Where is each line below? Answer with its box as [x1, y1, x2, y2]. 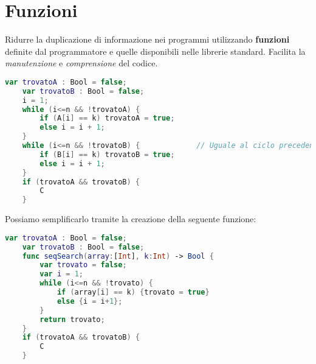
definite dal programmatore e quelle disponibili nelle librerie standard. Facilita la [5, 44, 306, 57]
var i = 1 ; [39, 270, 83, 279]
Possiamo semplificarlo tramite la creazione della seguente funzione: [5, 212, 256, 225]
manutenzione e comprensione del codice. [5, 57, 158, 69]
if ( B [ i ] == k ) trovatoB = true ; [39, 150, 175, 159]
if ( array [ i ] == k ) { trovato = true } [57, 288, 210, 296]
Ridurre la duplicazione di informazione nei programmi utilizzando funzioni [5, 33, 290, 46]
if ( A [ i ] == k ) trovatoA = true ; [39, 114, 175, 123]
